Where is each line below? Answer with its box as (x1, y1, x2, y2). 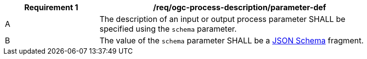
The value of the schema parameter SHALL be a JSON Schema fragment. (100, 36, 364, 45)
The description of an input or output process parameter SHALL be (100, 14, 346, 24)
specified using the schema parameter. (100, 24, 237, 34)
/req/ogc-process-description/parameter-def (153, 2, 326, 12)
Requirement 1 (24, 2, 79, 12)
